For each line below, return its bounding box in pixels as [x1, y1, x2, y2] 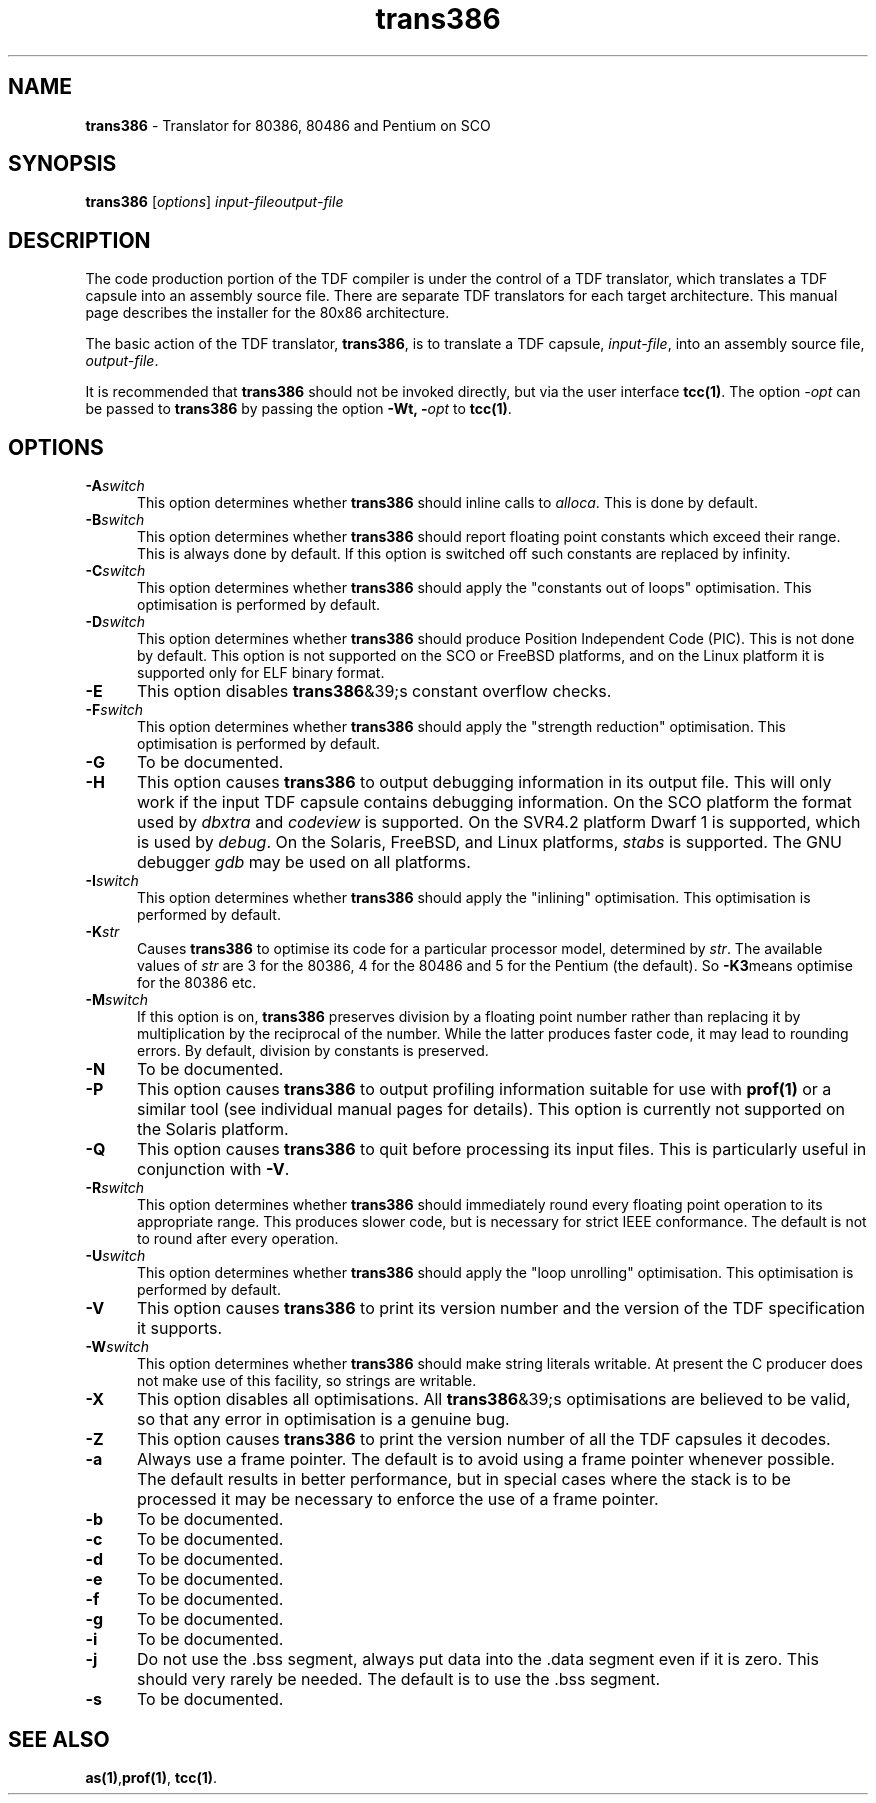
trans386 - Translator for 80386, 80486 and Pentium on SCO [85, 116, 491, 134]
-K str [85, 923, 120, 941]
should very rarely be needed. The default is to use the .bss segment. [136, 1669, 661, 1690]
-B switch [85, 511, 145, 529]
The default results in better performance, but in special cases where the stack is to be [136, 1469, 791, 1490]
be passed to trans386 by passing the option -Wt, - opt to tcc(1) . [85, 400, 512, 418]
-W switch [85, 1338, 150, 1356]
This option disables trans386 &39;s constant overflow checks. [136, 681, 612, 702]
